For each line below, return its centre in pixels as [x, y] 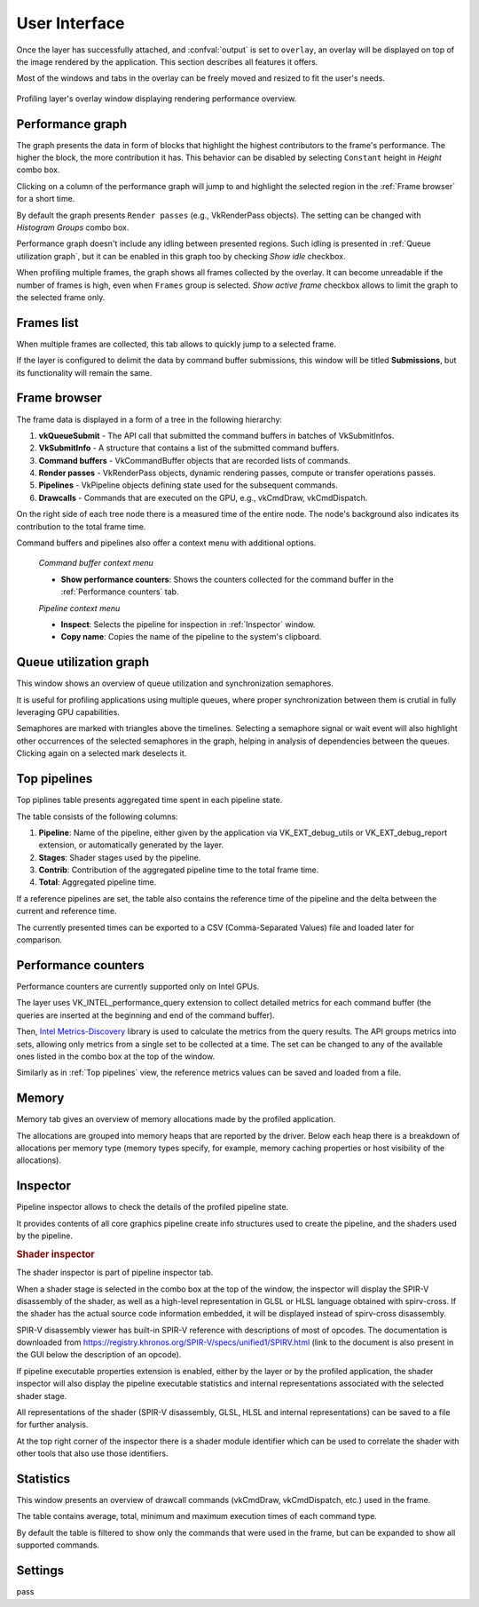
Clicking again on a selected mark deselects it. [102, 753]
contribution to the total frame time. [81, 526]
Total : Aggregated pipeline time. [98, 882]
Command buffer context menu [96, 563]
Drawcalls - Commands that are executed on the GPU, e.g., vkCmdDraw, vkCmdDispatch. [203, 497]
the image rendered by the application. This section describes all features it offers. [167, 61]
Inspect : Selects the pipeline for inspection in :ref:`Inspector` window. [188, 624]
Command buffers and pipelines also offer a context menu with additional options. [166, 543]
